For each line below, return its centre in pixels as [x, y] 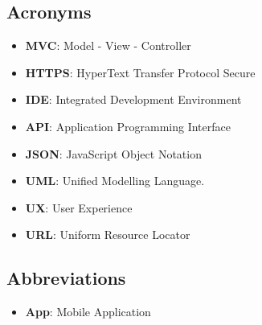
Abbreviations [66, 278]
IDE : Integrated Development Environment [133, 99]
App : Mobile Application [88, 312]
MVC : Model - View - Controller [108, 45]
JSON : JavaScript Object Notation [113, 153]
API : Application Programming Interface [128, 126]
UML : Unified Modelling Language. [115, 181]
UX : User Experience [79, 207]
